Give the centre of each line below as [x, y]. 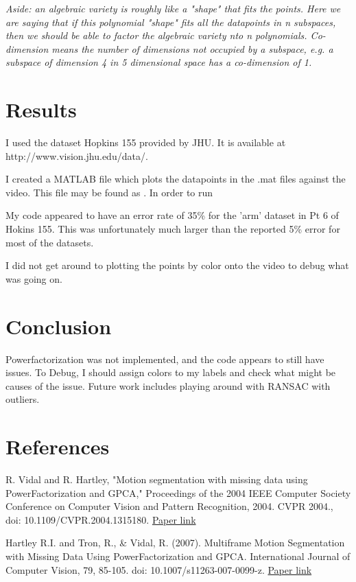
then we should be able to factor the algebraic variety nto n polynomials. [156, 35]
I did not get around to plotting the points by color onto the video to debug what [177, 265]
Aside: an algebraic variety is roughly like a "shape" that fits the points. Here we [173, 8]
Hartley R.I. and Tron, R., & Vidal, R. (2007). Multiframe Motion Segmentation [175, 543]
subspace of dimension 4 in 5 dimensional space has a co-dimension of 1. [159, 62]
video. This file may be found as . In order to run [109, 192]
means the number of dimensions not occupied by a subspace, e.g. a [192, 48]
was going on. [34, 278]
